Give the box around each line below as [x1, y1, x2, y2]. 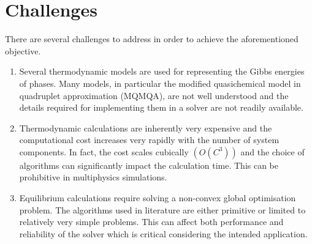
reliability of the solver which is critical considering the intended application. [19, 227, 308, 240]
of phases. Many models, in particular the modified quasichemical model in [19, 76, 301, 89]
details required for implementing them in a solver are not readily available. [19, 101, 303, 114]
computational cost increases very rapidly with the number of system [19, 133, 280, 146]
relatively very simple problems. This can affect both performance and [19, 215, 284, 228]
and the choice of [240, 145, 305, 158]
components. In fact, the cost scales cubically [19, 145, 189, 158]
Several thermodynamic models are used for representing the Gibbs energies [19, 65, 305, 78]
